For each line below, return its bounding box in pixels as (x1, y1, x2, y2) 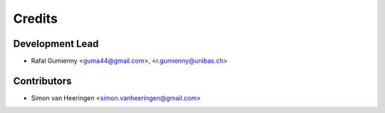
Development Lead (13, 38, 99, 50)
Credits (13, 11, 58, 26)
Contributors (13, 75, 72, 87)
